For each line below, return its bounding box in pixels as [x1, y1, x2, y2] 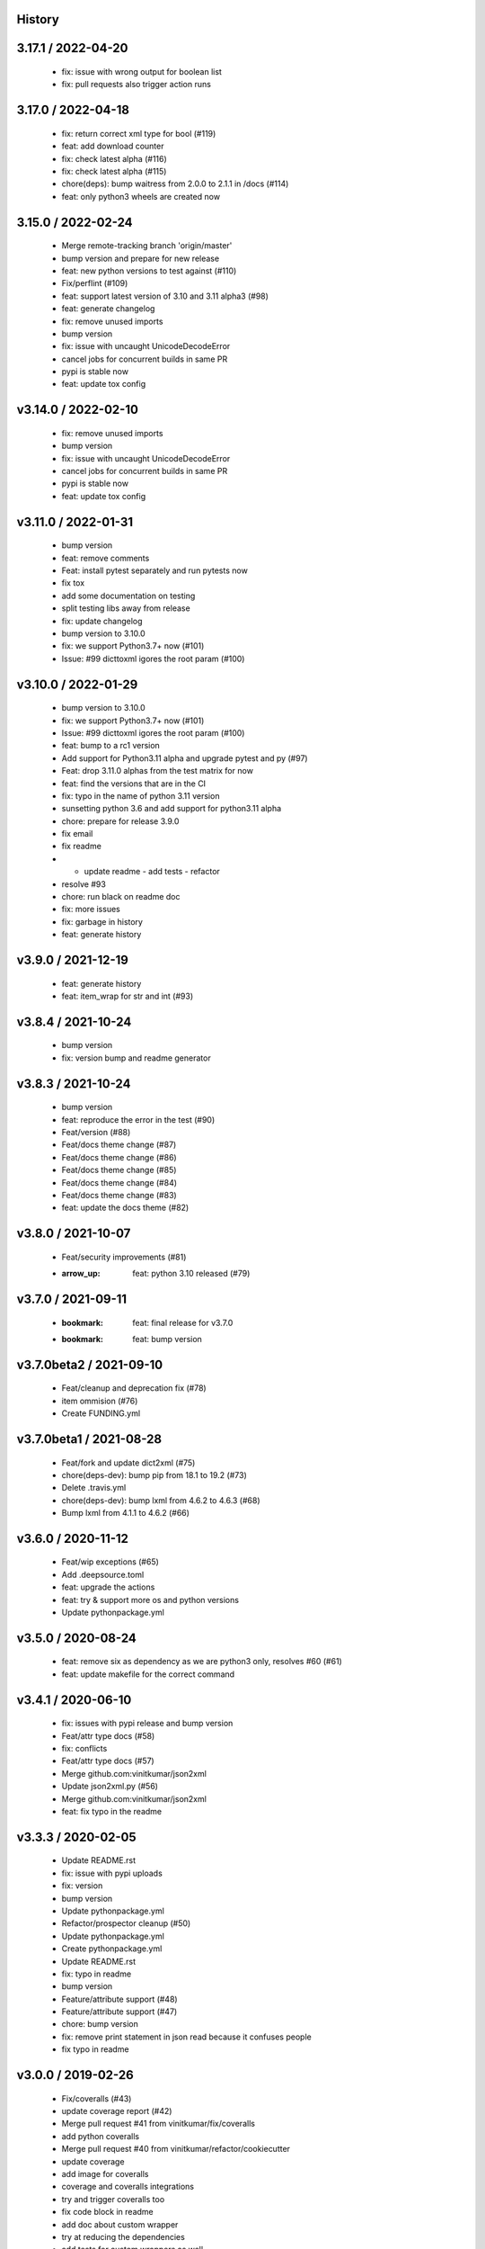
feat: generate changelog [61, 303, 155, 314]
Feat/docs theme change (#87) [61, 1139, 177, 1151]
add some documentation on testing [61, 590, 196, 601]
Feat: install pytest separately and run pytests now [61, 565, 249, 576]
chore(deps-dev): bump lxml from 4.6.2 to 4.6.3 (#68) [61, 1494, 260, 1506]
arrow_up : [61, 1268, 101, 1279]
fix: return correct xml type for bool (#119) [61, 128, 216, 139]
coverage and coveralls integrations [61, 2182, 195, 2192]
